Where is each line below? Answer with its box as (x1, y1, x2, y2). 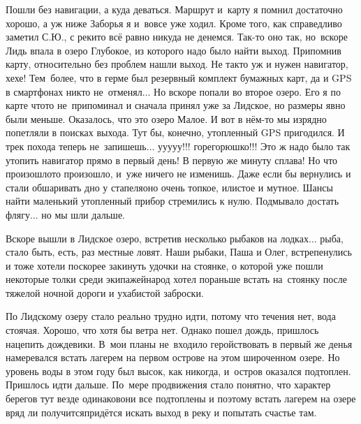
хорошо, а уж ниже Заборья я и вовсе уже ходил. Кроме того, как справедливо (6, 15, 342, 30)
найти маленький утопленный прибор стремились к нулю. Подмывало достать (6, 193, 339, 208)
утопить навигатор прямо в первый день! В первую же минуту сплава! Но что (6, 152, 338, 167)
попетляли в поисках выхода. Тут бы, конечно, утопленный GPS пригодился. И (6, 125, 345, 140)
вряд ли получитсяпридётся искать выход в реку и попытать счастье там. (6, 404, 317, 419)
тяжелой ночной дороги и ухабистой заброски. (6, 285, 204, 300)
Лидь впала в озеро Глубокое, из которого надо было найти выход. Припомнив (6, 43, 341, 57)
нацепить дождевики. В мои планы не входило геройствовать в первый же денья (6, 336, 353, 351)
